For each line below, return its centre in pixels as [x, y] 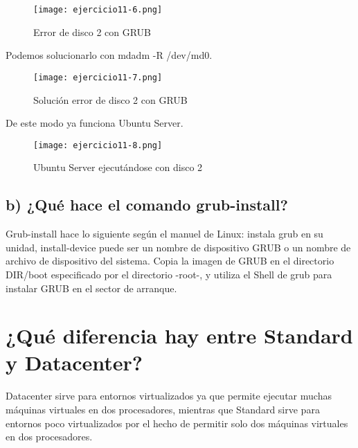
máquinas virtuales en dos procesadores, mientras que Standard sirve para [163, 410]
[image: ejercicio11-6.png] [98, 10]
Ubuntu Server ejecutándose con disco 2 [118, 167]
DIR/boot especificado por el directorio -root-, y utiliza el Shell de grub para [169, 274]
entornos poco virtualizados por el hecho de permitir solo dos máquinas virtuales [177, 423]
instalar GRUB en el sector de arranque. [91, 288]
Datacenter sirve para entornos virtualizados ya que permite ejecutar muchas [169, 396]
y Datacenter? [74, 362]
